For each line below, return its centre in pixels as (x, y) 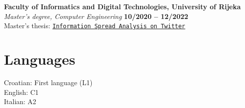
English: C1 (21, 92)
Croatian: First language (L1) (48, 82)
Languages (40, 59)
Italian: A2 (20, 101)
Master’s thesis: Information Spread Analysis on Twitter (95, 26)
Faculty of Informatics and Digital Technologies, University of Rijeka (122, 6)
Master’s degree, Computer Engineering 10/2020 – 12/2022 (96, 16)
